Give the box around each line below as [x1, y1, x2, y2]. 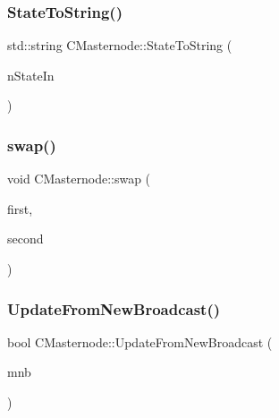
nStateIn [7, 65, 55, 84]
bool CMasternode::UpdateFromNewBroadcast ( [7, 332, 273, 351]
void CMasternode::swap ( [7, 169, 151, 188]
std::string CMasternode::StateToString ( [7, 36, 232, 55]
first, [7, 199, 33, 218]
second [7, 229, 44, 248]
